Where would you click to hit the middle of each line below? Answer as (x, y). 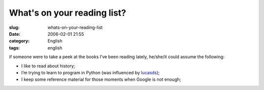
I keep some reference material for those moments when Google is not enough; (101, 79)
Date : (15, 34)
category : (19, 41)
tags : (14, 48)
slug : (14, 27)
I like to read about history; (48, 66)
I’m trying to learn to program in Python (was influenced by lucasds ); (90, 72)
